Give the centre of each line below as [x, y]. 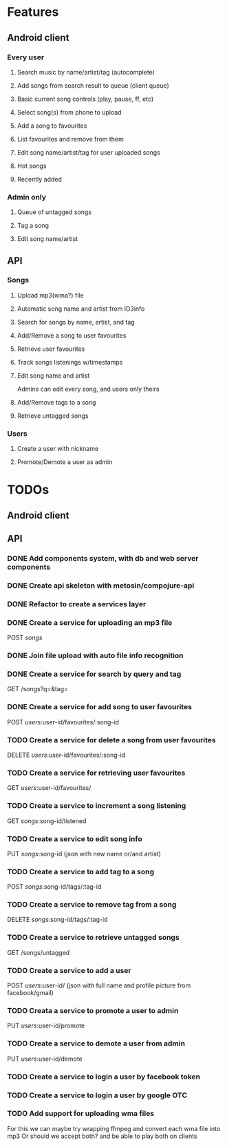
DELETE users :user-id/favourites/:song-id [66, 755]
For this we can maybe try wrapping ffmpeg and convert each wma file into [114, 1128]
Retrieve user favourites [51, 349]
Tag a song [33, 226]
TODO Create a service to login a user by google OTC [97, 1095]
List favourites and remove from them [70, 139]
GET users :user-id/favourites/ [49, 788]
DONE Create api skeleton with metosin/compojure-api [101, 586]
